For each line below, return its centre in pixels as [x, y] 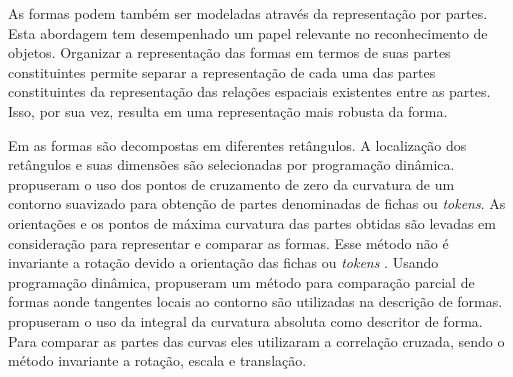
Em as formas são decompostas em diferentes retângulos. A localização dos [237, 144]
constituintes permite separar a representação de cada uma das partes [222, 71]
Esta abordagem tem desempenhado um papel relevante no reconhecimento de [248, 32]
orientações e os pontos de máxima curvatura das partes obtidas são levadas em [252, 222]
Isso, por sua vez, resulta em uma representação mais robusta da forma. [228, 110]
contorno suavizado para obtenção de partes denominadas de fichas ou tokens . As [257, 203]
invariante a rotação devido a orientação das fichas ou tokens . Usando [223, 262]
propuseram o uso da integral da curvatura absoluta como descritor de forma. [245, 320]
